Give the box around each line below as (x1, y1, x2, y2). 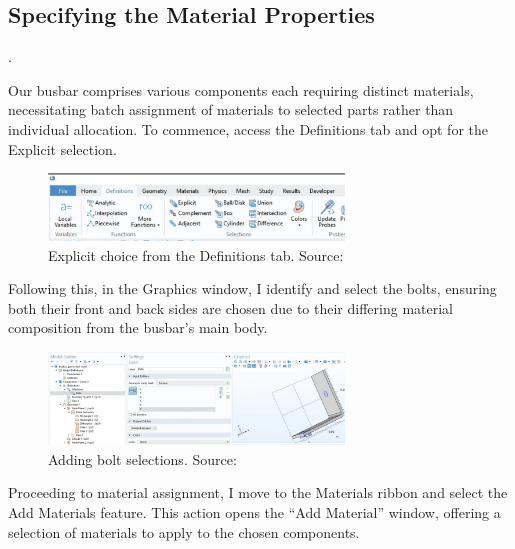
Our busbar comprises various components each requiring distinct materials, (8, 79, 474, 100)
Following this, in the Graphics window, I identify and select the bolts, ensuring (8, 278, 497, 299)
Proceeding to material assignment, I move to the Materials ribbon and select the (8, 482, 508, 503)
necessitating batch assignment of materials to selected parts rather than (8, 99, 454, 120)
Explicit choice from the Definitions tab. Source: (48, 244, 344, 265)
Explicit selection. (8, 138, 117, 159)
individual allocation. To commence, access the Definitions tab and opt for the (8, 118, 488, 139)
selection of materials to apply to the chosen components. (8, 521, 360, 542)
